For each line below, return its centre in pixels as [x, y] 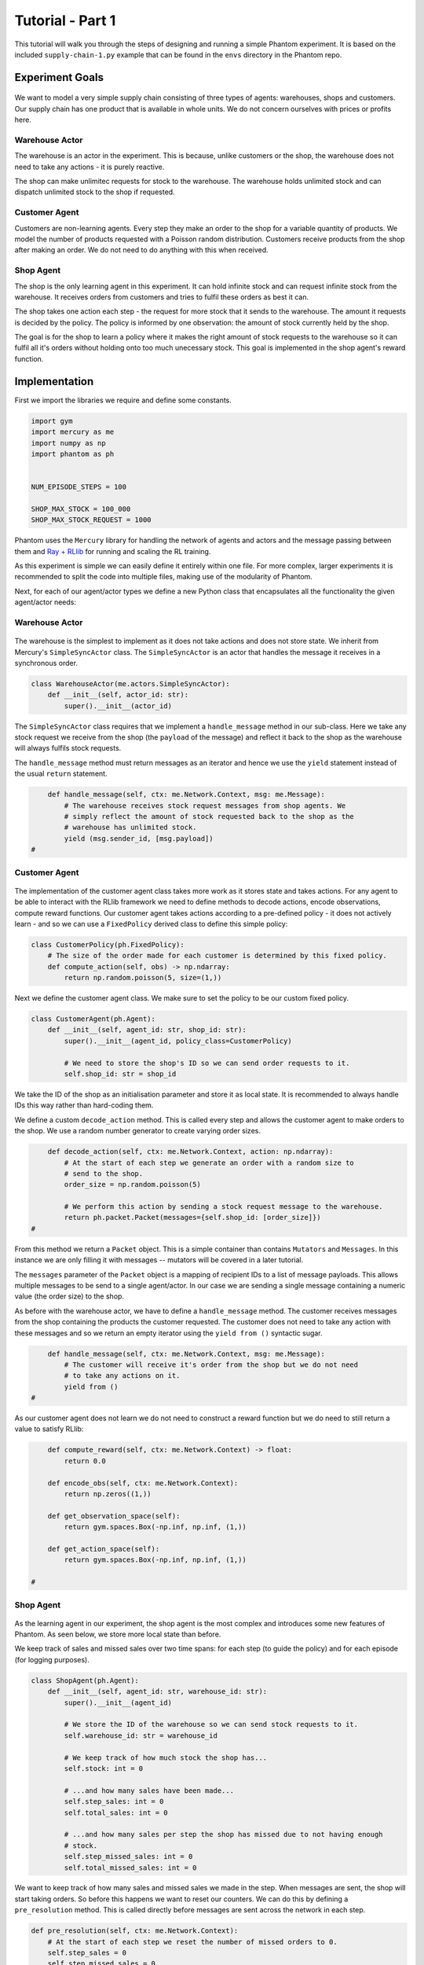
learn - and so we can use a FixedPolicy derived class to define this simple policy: [151, 924]
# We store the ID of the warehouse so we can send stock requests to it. [211, 1724]
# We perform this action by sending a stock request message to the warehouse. [224, 1207]
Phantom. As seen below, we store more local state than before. [118, 1634]
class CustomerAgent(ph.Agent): [93, 1019]
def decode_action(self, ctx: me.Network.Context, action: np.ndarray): [190, 1152]
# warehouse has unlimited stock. [130, 828]
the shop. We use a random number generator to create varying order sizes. [137, 1131]
